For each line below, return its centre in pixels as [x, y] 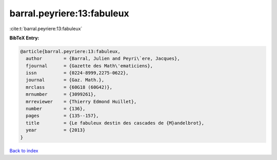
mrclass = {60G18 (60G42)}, [69, 87]
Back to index [24, 150]
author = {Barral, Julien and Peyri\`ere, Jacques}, [103, 59]
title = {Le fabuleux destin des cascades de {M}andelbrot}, [115, 123]
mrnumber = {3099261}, [61, 94]
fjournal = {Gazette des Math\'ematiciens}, [90, 66]
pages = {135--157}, [63, 116]
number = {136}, [56, 109]
